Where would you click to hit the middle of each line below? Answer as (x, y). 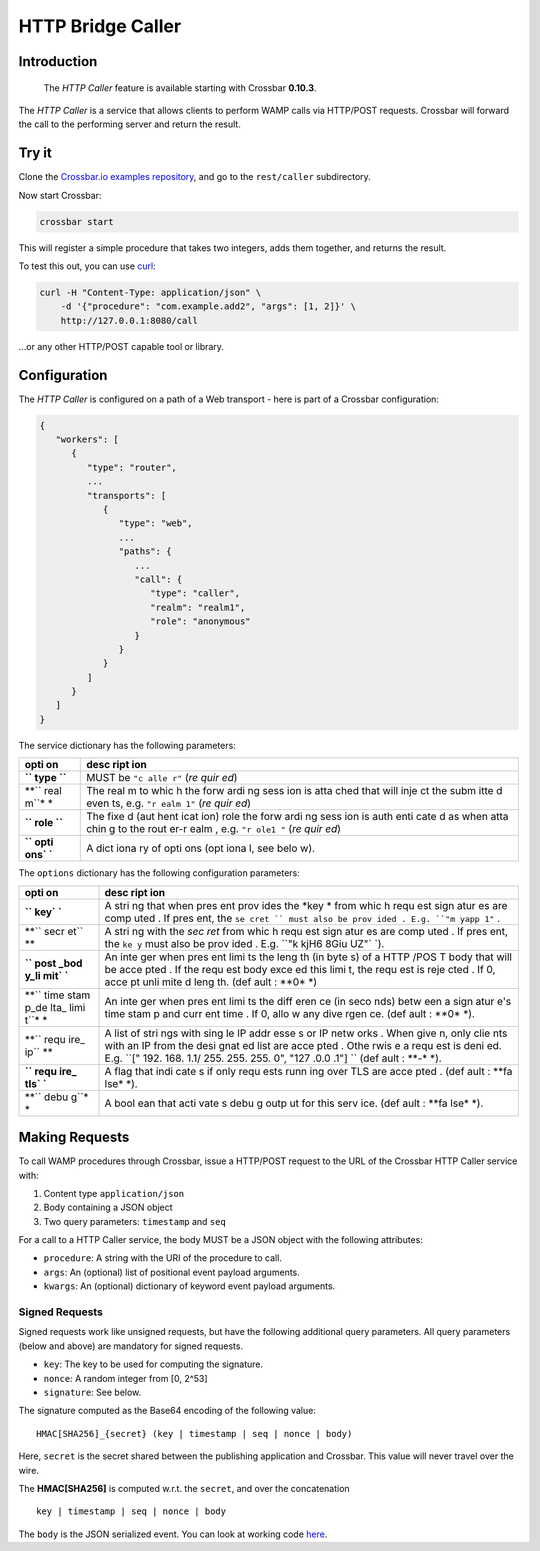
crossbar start (76, 221)
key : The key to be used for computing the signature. (153, 1364)
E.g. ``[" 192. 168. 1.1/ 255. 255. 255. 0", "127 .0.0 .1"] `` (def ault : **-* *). (273, 1058)
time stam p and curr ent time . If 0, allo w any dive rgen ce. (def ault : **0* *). (289, 1013)
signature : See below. (92, 1392)
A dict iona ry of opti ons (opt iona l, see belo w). (200, 848)
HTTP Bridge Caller (100, 26)
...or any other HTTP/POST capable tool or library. (121, 346)
